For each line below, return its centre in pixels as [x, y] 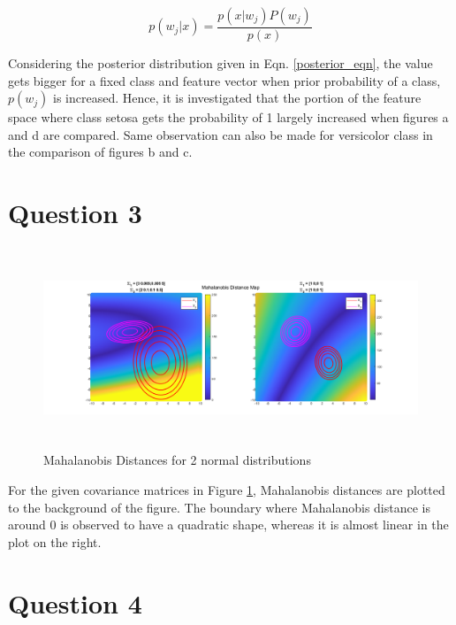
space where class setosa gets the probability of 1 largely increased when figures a [228, 117]
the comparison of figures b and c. [100, 152]
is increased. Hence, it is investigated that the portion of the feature [237, 98]
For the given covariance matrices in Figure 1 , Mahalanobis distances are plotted [227, 490]
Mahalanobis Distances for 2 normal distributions [177, 460]
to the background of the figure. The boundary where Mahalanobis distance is [219, 507]
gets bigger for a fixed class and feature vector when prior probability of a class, [224, 80]
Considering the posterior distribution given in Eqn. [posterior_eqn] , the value [220, 63]
